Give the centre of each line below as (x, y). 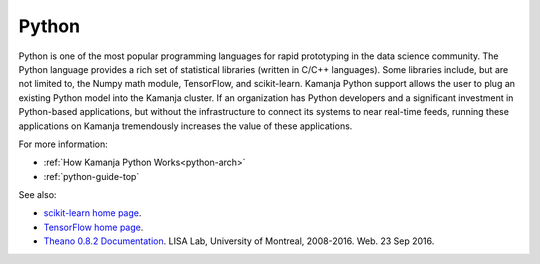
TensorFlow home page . (93, 227)
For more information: (63, 144)
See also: (37, 195)
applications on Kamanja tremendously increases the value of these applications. (185, 126)
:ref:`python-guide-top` (91, 176)
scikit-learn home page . (92, 213)
